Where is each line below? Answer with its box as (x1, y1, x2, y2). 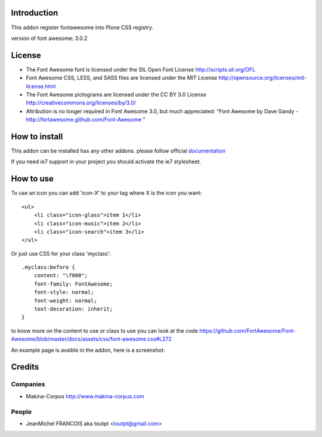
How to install (11, 131, 63, 141)
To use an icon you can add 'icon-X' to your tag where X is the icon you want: (11, 190, 202, 197)
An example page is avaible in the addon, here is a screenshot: (11, 346, 165, 354)
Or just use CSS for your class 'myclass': (11, 250, 112, 257)
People (11, 407, 32, 416)
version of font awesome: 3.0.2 (11, 35, 88, 42)
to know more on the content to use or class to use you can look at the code (11, 327, 199, 334)
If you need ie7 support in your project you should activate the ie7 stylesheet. (11, 158, 202, 165)
